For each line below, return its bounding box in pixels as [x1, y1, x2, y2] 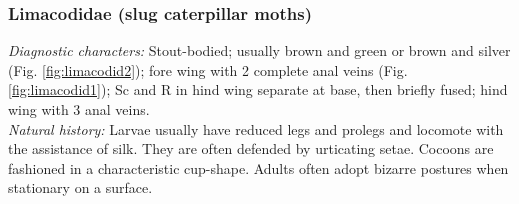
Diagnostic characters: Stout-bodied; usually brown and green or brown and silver [8, 40, 511, 61]
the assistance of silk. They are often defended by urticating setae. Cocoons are [8, 138, 494, 159]
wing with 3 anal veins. [8, 99, 150, 119]
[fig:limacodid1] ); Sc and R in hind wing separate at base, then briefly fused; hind [8, 79, 508, 100]
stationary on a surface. [8, 177, 153, 198]
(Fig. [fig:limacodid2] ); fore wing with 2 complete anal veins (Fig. [8, 59, 408, 80]
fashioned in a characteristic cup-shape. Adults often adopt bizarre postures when [8, 157, 509, 178]
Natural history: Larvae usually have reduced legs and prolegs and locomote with [8, 118, 504, 139]
